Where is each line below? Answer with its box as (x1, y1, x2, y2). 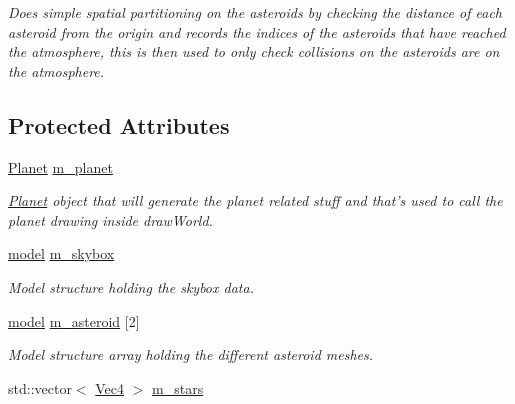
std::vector (8, 377, 72, 398)
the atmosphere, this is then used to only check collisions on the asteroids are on (8, 41, 500, 62)
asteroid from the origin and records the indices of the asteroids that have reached (8, 21, 506, 42)
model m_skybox (8, 243, 115, 264)
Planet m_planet (8, 156, 113, 177)
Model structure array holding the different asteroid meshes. (8, 344, 374, 365)
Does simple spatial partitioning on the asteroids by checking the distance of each (8, 2, 502, 22)
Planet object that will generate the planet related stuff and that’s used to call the (8, 190, 503, 211)
